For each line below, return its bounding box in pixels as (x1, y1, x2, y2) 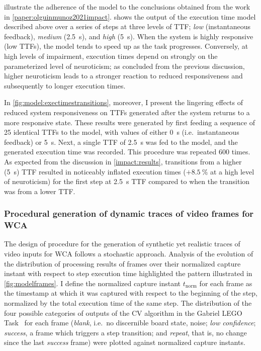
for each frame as (199, 278, 252, 288)
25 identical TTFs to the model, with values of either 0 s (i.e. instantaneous (4, 127, 239, 137)
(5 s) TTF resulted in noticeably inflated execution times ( (4, 166, 186, 177)
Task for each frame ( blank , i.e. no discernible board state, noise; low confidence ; (4, 317, 256, 328)
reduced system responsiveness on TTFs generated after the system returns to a (4, 107, 250, 117)
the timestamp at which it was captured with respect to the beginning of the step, (4, 288, 257, 298)
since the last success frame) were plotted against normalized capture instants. (4, 337, 245, 347)
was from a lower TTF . (4, 186, 75, 196)
